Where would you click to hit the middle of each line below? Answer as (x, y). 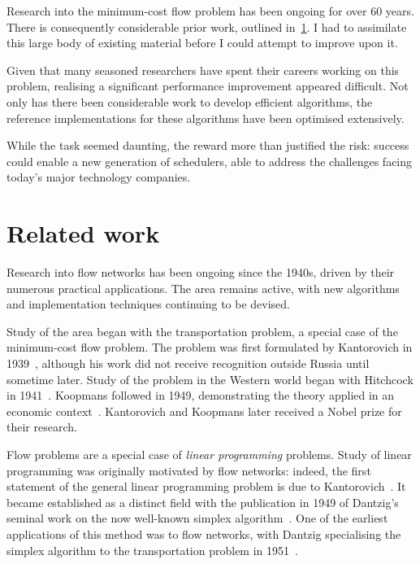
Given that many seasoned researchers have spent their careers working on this (203, 70)
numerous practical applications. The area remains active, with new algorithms (203, 288)
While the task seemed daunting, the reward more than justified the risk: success (208, 145)
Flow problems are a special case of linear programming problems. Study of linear (209, 454)
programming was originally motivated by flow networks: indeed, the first (189, 470)
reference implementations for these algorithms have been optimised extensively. (206, 118)
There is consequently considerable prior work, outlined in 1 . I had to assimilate (207, 26)
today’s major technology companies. (99, 177)
